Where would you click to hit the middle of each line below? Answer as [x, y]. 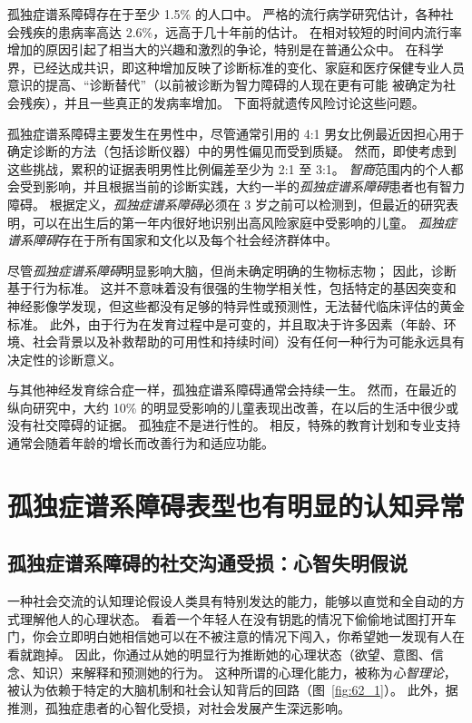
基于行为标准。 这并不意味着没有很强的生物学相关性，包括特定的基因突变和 [232, 288]
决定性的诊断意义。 [64, 359]
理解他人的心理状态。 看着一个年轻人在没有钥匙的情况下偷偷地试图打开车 [238, 618]
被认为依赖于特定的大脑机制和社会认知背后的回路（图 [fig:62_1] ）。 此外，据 [233, 690]
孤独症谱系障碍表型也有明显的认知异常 [236, 505]
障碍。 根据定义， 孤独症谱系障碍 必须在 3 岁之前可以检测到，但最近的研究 [226, 204]
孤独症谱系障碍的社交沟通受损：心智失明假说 [207, 563]
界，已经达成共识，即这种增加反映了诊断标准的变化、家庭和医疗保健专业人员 [236, 67]
